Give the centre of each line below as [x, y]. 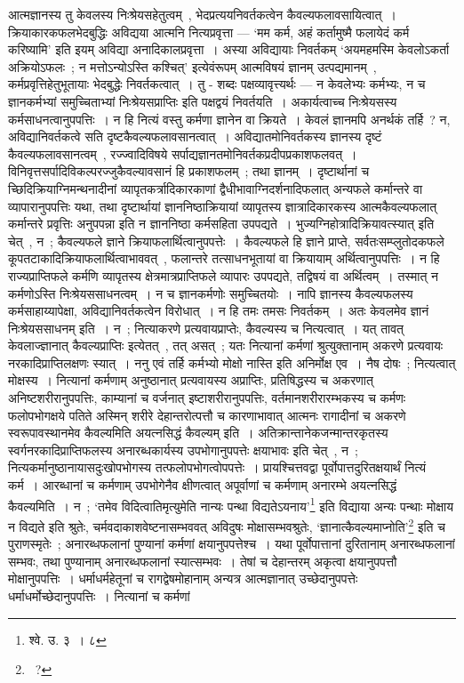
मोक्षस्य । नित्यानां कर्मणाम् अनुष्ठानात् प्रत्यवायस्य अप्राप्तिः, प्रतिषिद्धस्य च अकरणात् [191, 380]
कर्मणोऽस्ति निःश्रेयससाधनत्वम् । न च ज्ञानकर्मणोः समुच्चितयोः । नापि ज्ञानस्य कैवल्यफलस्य [211, 293]
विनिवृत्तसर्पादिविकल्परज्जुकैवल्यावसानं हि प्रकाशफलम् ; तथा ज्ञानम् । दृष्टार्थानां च [189, 171]
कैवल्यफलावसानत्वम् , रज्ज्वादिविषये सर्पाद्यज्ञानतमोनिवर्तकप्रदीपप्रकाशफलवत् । [183, 153]
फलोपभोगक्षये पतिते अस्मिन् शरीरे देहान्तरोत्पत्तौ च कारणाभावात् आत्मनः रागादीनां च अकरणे [207, 415]
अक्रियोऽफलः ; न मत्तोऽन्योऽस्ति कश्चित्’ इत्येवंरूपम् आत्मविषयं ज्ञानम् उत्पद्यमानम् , [192, 66]
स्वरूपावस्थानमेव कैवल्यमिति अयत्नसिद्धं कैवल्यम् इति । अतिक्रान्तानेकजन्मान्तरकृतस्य [198, 433]
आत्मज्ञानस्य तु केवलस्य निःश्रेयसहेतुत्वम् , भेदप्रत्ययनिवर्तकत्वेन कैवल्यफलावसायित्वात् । [202, 14]
